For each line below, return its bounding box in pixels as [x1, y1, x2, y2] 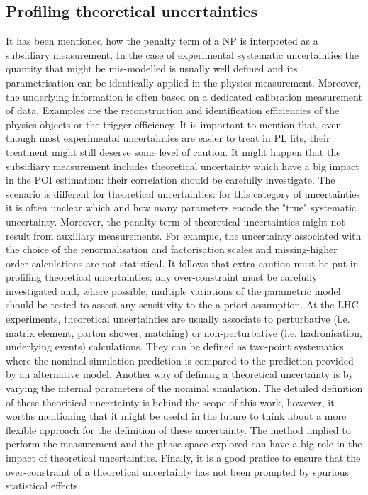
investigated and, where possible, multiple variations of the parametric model [6, 283, 341, 298]
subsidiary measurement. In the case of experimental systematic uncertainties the [6, 47, 359, 62]
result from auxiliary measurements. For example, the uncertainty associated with [6, 228, 362, 243]
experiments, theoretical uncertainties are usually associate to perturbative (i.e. [6, 311, 350, 326]
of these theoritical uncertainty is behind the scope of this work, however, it [6, 394, 335, 409]
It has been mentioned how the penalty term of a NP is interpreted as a [6, 33, 318, 48]
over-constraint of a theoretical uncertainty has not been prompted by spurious [6, 464, 349, 479]
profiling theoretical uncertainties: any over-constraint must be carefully [6, 269, 318, 284]
